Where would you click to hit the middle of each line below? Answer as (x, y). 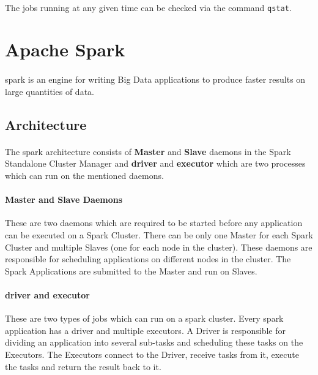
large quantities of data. (50, 91)
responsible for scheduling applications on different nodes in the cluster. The (148, 259)
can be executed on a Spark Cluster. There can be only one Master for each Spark (159, 234)
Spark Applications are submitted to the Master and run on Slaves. (131, 271)
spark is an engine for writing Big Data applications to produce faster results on (155, 79)
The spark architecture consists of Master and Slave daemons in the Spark (148, 151)
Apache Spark (65, 49)
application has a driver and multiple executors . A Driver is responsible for (146, 330)
